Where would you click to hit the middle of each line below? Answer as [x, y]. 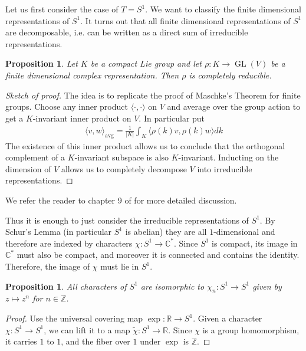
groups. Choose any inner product [67, 106]
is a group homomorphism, [251, 329]
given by [267, 286]
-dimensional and [244, 232]
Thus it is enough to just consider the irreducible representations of [127, 220]
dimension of [28, 168]
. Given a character [228, 318]
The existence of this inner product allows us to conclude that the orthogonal [145, 145]
